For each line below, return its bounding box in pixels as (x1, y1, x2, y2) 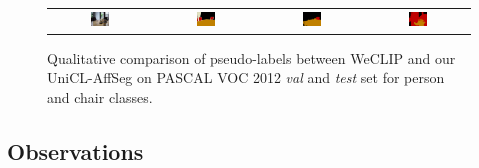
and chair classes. (47, 87, 153, 108)
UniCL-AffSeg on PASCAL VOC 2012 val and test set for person (47, 67, 445, 88)
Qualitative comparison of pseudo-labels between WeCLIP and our (47, 47, 456, 68)
